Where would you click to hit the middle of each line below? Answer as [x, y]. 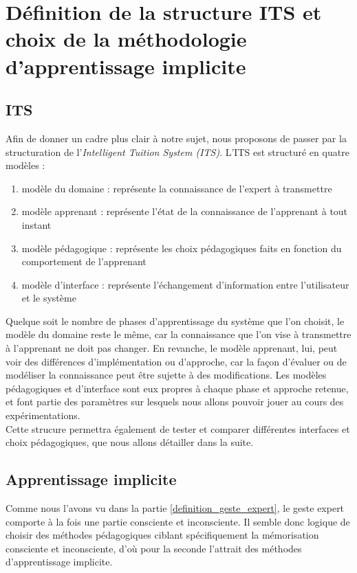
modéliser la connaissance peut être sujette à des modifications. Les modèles [166, 375]
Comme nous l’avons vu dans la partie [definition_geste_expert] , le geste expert [175, 508]
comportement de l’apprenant [84, 261]
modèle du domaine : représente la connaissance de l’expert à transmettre [177, 188]
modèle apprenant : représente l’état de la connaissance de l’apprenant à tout [185, 211]
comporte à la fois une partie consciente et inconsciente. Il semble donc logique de [178, 521]
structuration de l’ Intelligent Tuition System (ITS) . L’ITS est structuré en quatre [177, 151]
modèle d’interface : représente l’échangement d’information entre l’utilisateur [185, 284]
